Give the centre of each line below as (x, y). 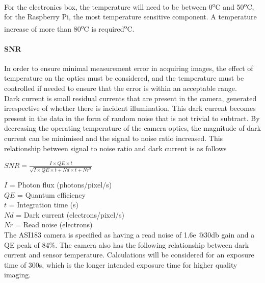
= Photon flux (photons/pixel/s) (61, 184)
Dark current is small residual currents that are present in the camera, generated (130, 98)
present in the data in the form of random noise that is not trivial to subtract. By (132, 118)
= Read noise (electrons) (54, 225)
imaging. (18, 275)
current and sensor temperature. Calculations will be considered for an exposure (129, 255)
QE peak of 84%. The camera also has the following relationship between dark (127, 244)
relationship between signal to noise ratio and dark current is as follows (115, 148)
